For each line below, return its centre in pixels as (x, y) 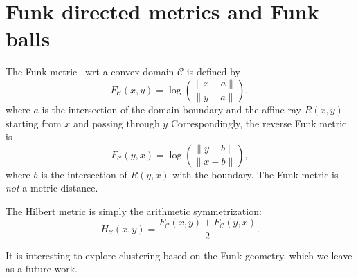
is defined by (213, 72)
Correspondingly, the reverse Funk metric (259, 123)
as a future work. (42, 269)
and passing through (117, 123)
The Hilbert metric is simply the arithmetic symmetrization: (134, 211)
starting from (34, 123)
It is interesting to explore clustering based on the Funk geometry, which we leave (179, 255)
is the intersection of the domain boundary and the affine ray (171, 109)
